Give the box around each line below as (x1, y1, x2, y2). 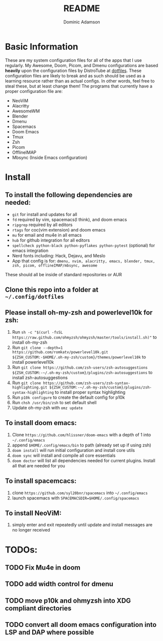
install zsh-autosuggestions (12, 374, 68, 380)
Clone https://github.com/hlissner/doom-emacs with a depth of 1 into (12, 431, 151, 438)
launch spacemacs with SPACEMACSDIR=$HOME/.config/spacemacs (12, 495, 140, 501)
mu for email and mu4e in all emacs (12, 232, 82, 238)
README (63, 3, 100, 14)
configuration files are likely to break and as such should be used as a (5, 72, 145, 78)
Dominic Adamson (63, 19, 101, 25)
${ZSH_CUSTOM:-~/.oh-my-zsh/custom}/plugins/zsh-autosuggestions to (12, 369, 153, 375)
